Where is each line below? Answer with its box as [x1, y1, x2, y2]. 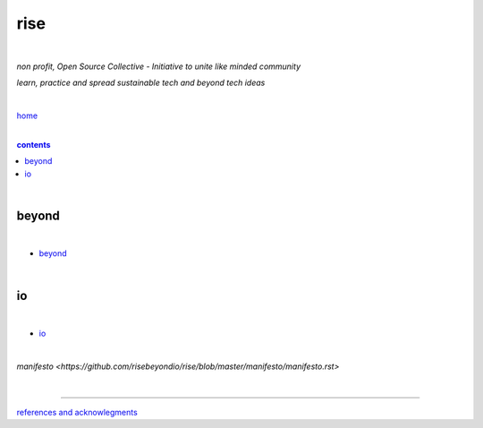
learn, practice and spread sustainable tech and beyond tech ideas [16, 77, 266, 89]
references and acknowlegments [16, 407, 138, 417]
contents [16, 139, 51, 150]
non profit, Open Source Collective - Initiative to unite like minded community [16, 61, 301, 72]
